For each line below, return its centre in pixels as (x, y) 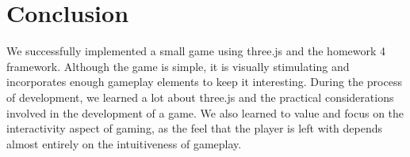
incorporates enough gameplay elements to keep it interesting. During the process (204, 82)
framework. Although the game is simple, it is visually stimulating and (178, 66)
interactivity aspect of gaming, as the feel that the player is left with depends (195, 128)
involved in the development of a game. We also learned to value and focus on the (205, 112)
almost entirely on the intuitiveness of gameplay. (124, 143)
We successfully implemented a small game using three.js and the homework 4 (196, 51)
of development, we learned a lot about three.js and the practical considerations (200, 97)
